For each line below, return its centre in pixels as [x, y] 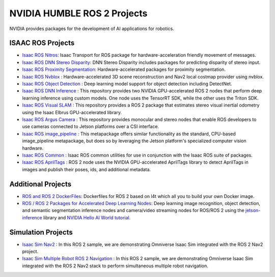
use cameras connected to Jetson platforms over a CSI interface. [91, 127]
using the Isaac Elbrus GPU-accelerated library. [72, 112]
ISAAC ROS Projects [42, 43]
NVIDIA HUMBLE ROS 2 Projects [78, 13]
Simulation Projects [41, 232]
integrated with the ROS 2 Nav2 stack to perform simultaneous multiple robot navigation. [115, 266]
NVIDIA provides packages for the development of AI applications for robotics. [92, 29]
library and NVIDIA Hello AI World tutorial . [87, 217]
